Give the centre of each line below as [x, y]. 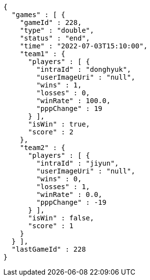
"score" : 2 [51, 132]
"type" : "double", [57, 30]
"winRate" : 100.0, [74, 101]
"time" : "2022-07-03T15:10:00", [84, 46]
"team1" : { [43, 54]
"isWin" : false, [61, 218]
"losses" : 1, [63, 187]
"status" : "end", [55, 38]
